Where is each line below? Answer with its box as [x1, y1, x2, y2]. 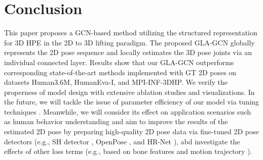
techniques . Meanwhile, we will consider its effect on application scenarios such [4, 106, 251, 117]
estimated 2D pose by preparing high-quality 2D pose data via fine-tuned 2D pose [4, 126, 259, 137]
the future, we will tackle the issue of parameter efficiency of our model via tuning [4, 96, 259, 107]
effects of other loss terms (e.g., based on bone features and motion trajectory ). [4, 146, 252, 156]
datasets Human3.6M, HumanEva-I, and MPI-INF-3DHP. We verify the [4, 77, 228, 87]
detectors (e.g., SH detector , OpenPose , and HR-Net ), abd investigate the [4, 136, 240, 146]
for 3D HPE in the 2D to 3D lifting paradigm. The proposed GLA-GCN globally [4, 37, 255, 47]
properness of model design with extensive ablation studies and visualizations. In [4, 86, 255, 97]
